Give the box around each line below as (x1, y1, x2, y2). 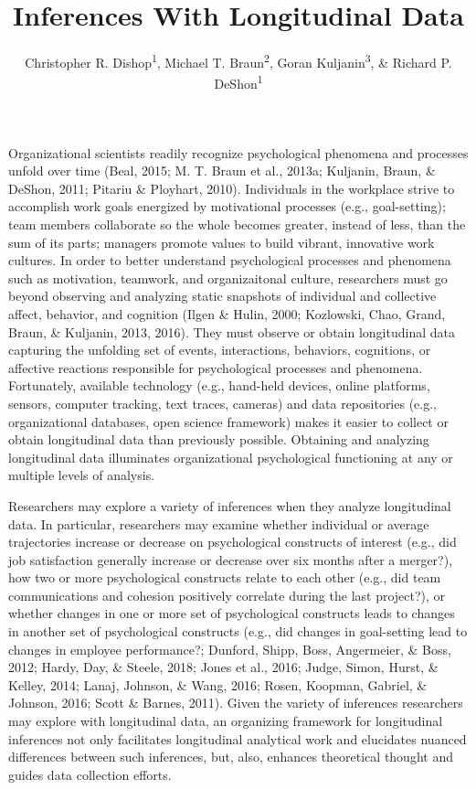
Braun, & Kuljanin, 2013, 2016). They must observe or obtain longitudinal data (8, 322, 455, 341)
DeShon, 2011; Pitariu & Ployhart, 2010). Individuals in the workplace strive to (8, 178, 455, 197)
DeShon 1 (214, 71, 263, 93)
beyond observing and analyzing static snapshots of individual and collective (8, 286, 437, 305)
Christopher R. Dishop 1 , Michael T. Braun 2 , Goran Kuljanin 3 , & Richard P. (25, 50, 452, 71)
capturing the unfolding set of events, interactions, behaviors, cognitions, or (8, 340, 431, 359)
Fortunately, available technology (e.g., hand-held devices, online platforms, (8, 376, 430, 395)
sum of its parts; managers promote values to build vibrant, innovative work (8, 232, 435, 251)
